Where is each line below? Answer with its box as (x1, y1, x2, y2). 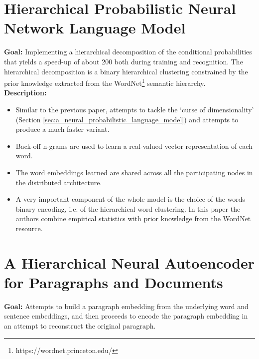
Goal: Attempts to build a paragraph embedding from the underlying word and (4, 301, 249, 311)
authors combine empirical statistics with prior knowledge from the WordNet (15, 213, 251, 224)
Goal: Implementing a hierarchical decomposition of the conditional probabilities (4, 46, 252, 57)
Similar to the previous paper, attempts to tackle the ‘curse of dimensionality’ (15, 104, 254, 114)
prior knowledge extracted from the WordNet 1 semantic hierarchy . (4, 76, 206, 88)
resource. (15, 223, 43, 233)
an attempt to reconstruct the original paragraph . (4, 320, 156, 331)
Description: (4, 87, 47, 98)
